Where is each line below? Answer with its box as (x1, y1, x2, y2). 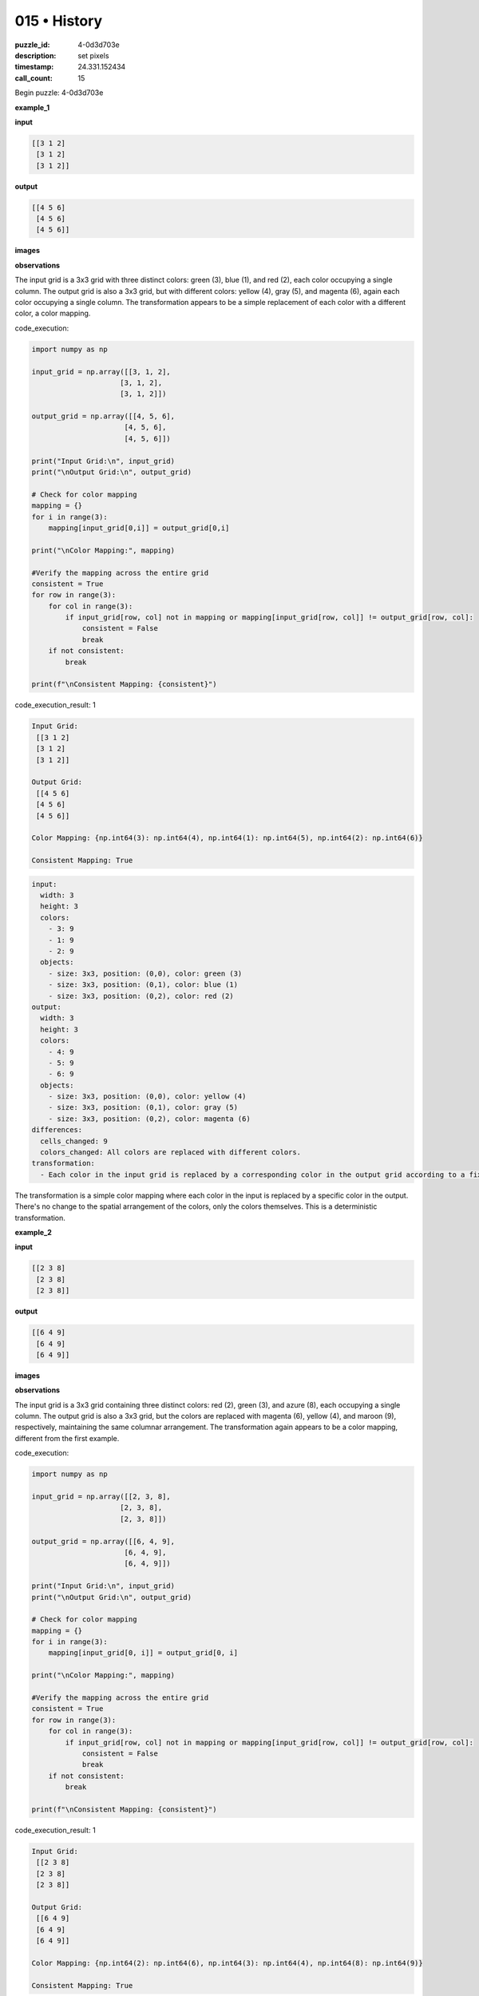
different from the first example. (14, 1433, 120, 1443)
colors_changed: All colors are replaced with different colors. (40, 1148, 302, 1157)
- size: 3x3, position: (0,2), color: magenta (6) (48, 1114, 251, 1123)
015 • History (14, 12, 103, 30)
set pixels (77, 50, 109, 60)
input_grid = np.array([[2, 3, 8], (31, 1491, 171, 1501)
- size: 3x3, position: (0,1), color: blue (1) (48, 980, 239, 989)
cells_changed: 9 (40, 1136, 108, 1146)
